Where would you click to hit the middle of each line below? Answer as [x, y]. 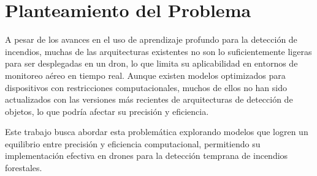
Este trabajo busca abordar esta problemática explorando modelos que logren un [157, 132]
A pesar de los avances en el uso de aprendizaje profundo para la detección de [151, 39]
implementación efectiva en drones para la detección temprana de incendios [147, 156]
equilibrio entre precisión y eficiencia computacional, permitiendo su [133, 143]
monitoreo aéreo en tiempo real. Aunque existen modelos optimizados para [145, 75]
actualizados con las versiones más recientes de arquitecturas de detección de [149, 99]
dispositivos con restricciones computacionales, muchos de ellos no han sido [146, 87]
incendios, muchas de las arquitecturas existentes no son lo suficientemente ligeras [158, 51]
